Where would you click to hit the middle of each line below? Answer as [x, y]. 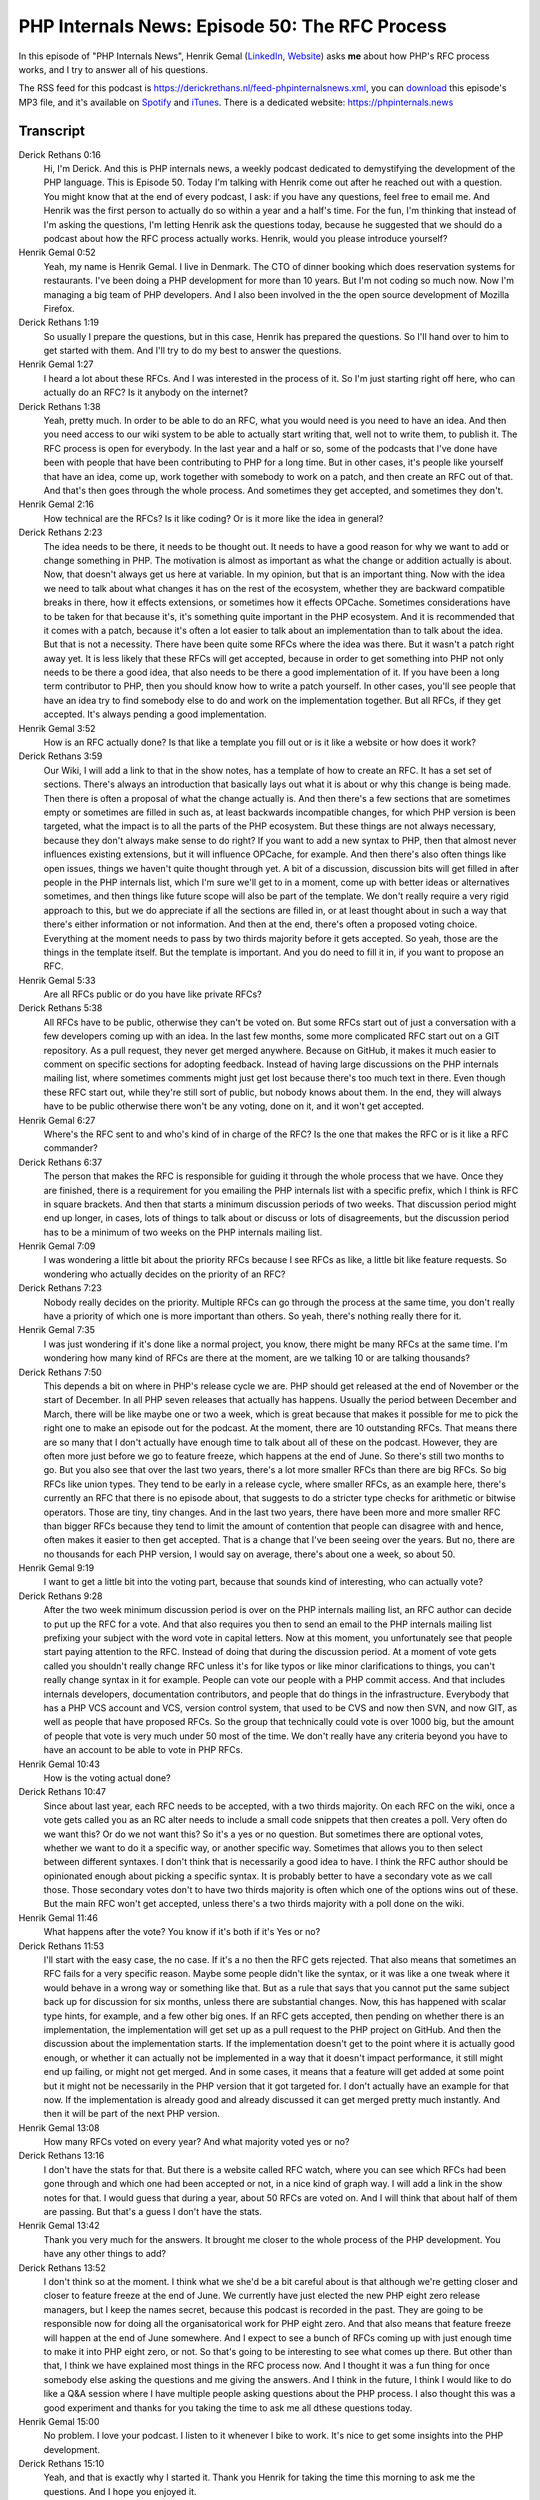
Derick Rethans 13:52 [62, 2267]
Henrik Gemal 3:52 [57, 728]
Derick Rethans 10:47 [62, 1792]
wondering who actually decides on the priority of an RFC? [164, 1274]
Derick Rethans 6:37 [60, 1162]
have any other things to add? [105, 2254]
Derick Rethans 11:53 [61, 1946]
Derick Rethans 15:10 [61, 2464]
